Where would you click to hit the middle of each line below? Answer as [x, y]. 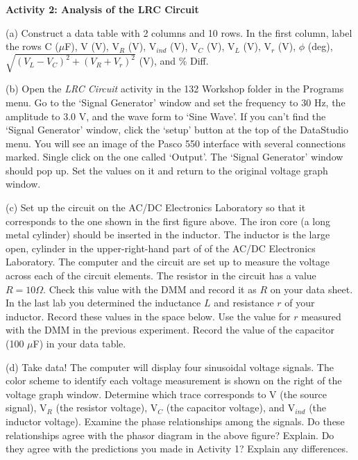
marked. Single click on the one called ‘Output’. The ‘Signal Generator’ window [174, 157]
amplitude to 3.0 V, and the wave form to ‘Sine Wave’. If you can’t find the [166, 116]
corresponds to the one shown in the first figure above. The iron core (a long [168, 221]
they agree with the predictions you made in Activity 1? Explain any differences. [177, 449]
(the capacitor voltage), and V [231, 408]
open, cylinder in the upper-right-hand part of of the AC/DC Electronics [161, 248]
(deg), [320, 46]
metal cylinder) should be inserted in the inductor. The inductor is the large [168, 235]
